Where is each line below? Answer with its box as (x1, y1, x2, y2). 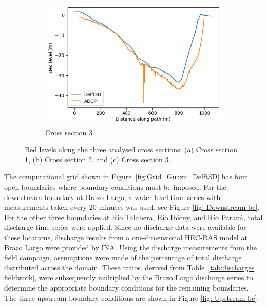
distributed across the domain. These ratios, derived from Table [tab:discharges (4, 262, 255, 273)
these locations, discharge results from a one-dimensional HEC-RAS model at (4, 231, 247, 242)
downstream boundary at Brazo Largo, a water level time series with (4, 191, 221, 202)
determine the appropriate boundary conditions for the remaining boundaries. (4, 282, 249, 293)
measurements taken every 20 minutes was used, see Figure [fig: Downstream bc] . (4, 202, 260, 212)
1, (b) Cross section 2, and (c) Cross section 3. (25, 154, 171, 165)
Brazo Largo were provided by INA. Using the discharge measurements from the (4, 242, 257, 252)
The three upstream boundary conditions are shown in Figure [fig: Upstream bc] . (4, 292, 259, 303)
